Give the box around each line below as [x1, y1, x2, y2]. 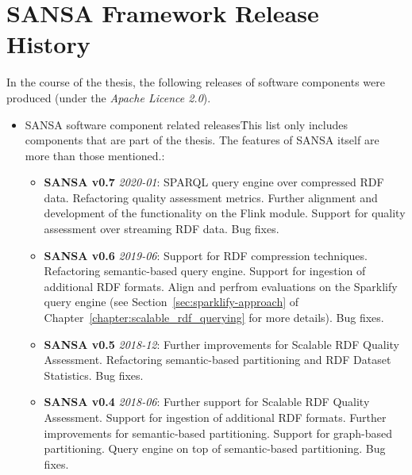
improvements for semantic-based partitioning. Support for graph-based [44, 424, 393, 441]
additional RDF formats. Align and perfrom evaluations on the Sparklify [44, 278, 398, 294]
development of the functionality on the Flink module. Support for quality [44, 205, 406, 221]
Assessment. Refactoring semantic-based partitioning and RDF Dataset [44, 351, 391, 368]
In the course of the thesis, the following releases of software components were [6, 74, 386, 90]
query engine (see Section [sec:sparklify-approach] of [44, 293, 299, 310]
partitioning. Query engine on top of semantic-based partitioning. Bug [44, 440, 386, 457]
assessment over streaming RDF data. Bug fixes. [44, 220, 279, 237]
